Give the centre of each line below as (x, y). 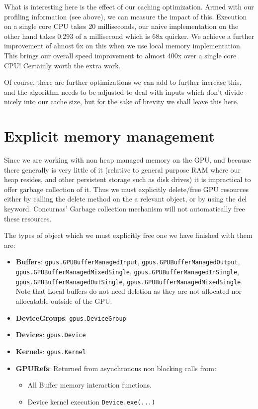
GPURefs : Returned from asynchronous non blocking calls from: (116, 368)
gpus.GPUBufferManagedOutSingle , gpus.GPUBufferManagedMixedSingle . (129, 281)
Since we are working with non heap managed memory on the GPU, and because (128, 160)
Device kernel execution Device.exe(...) (91, 401)
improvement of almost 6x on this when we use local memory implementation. (123, 46)
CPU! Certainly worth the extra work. (62, 65)
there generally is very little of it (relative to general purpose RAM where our (122, 169)
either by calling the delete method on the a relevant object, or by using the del (126, 199)
